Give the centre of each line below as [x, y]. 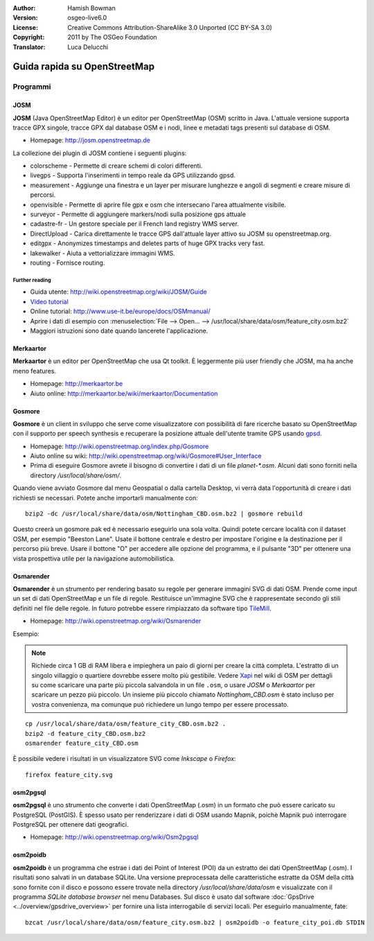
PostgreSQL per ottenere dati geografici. [71, 824]
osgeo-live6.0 [87, 18]
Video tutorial [49, 301]
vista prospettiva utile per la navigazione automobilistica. [94, 559]
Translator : [29, 47]
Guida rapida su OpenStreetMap [84, 67]
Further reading [32, 280]
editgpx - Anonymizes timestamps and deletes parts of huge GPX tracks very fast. [148, 243]
